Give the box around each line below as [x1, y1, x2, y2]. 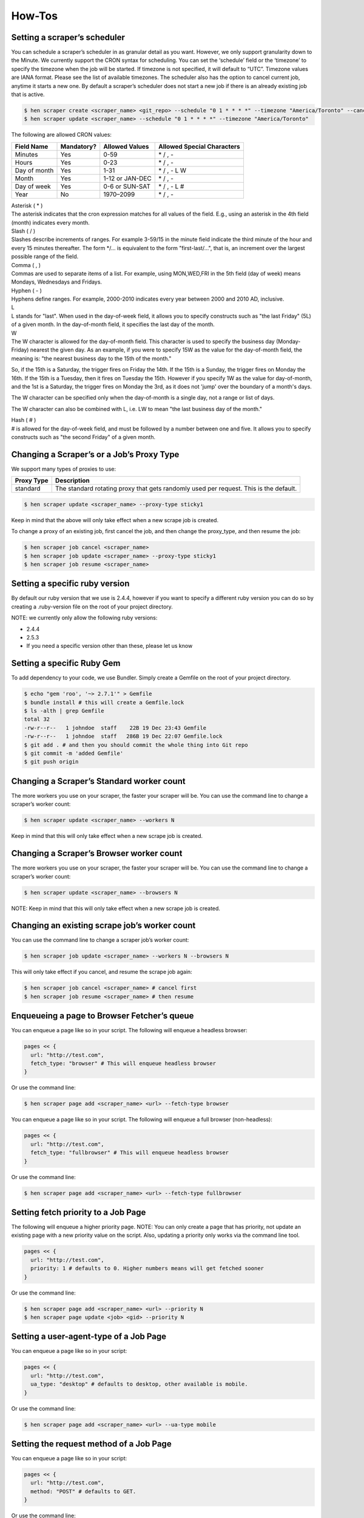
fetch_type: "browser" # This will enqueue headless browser [30, 1060, 217, 1067]
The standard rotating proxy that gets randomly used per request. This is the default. [55, 485, 297, 493]
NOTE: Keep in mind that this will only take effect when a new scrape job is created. [11, 905, 221, 912]
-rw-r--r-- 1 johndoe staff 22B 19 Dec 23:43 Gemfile [24, 724, 207, 731]
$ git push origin [24, 758, 79, 765]
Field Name [15, 142, 49, 151]
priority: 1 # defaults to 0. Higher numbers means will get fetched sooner [30, 1265, 264, 1272]
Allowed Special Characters [158, 142, 241, 151]
